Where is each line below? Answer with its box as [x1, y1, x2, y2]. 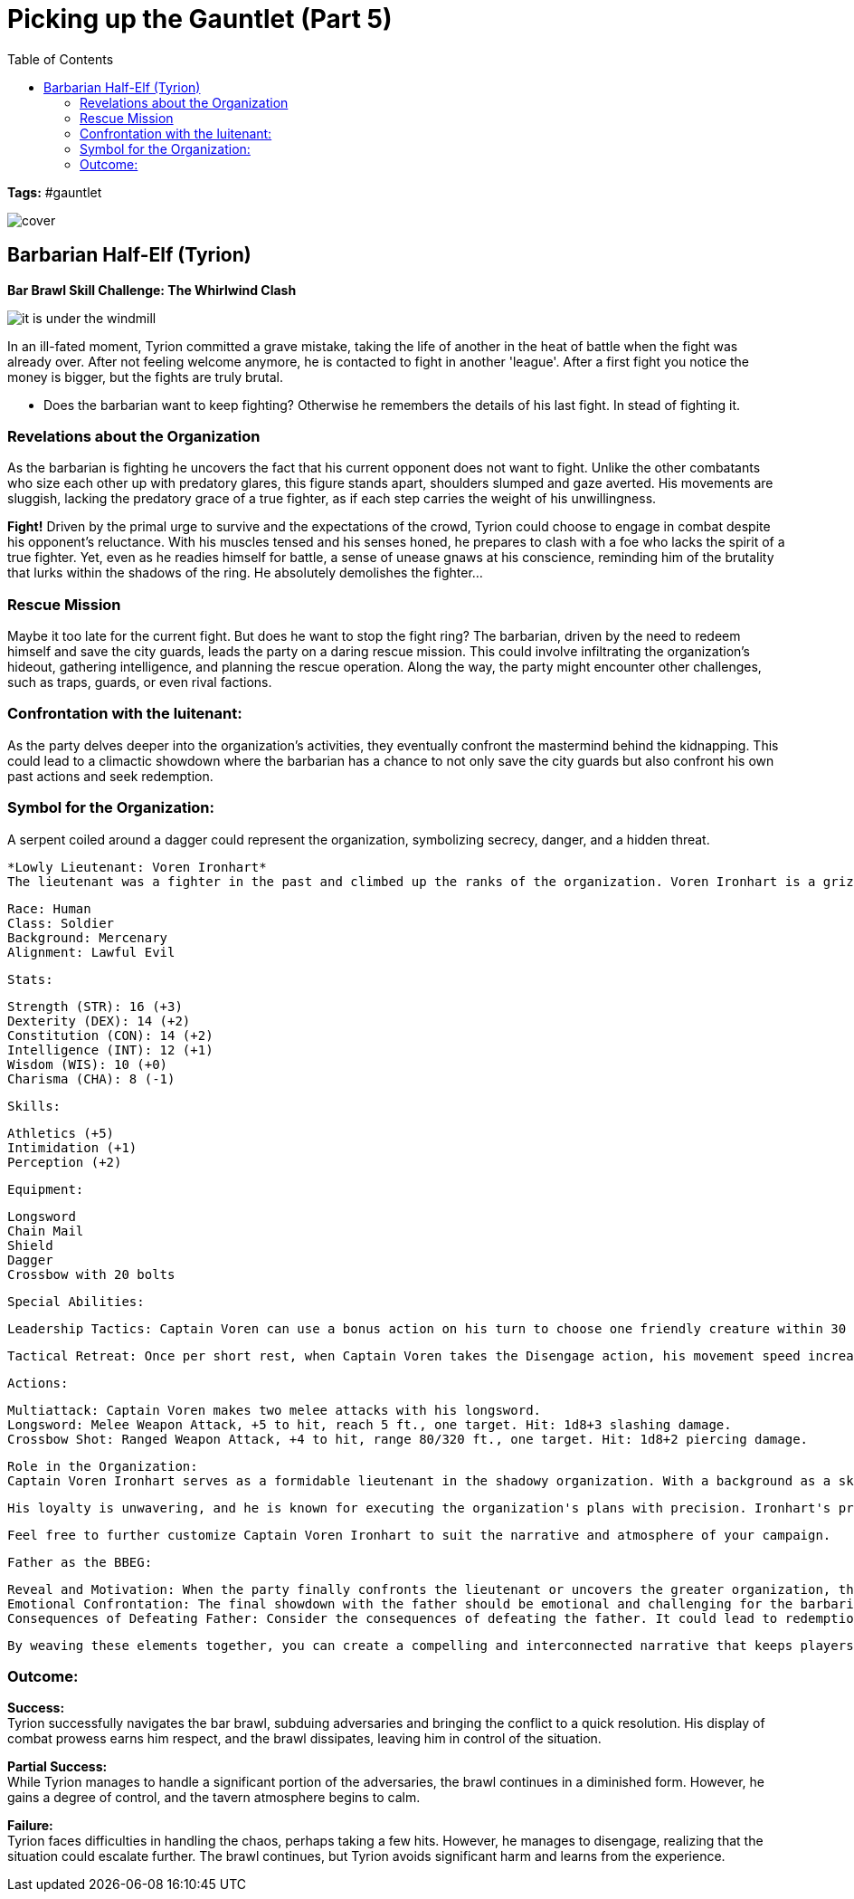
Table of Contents [7, 51, 114, 67]
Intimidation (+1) [7, 1140, 138, 1155]
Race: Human [7, 901, 91, 916]
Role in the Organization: [7, 1458, 198, 1474]
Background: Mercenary [7, 930, 168, 945]
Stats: [7, 971, 53, 987]
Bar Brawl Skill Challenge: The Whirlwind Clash [7, 282, 297, 298]
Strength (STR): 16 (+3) [7, 998, 183, 1014]
